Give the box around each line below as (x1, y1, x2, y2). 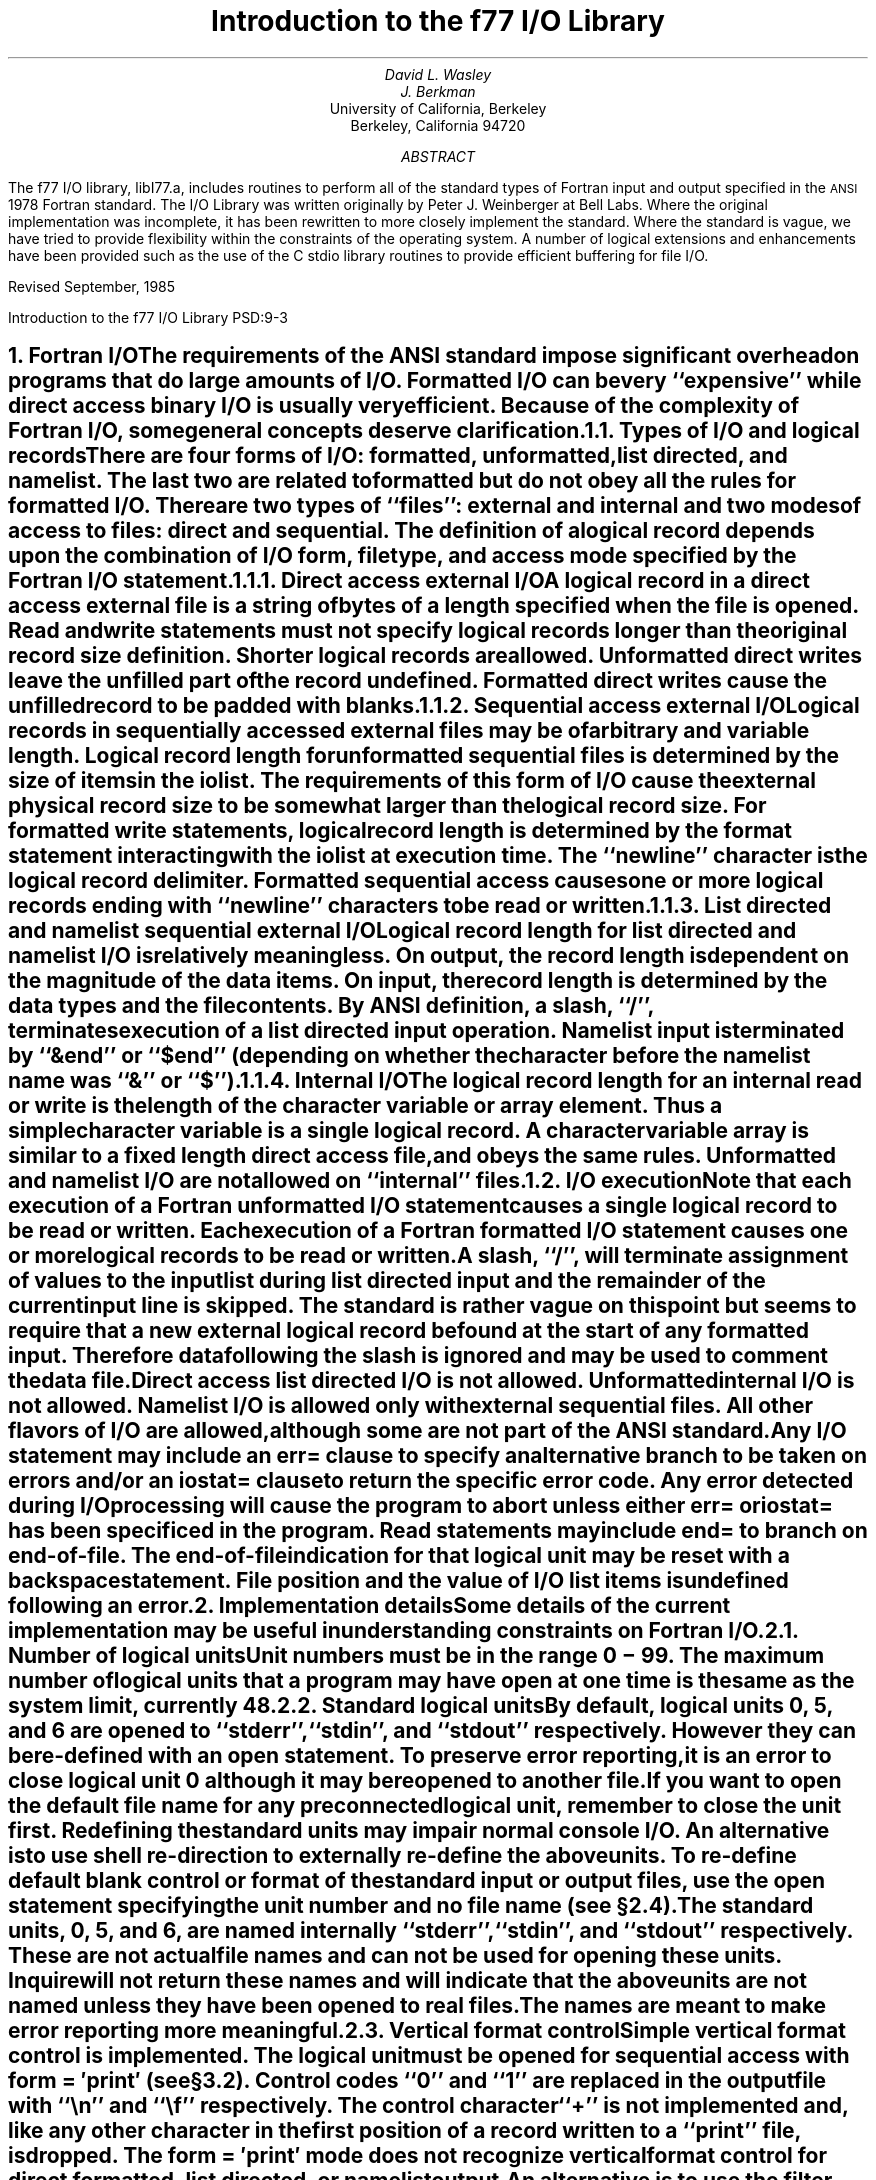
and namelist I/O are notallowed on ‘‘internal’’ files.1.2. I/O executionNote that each (8, 1168, 852, 1194)
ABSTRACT (400, 147, 476, 165)
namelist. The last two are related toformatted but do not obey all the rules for (8, 468, 797, 494)
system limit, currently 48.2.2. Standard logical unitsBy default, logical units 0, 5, (8, 1693, 833, 1719)
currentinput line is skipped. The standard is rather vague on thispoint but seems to (8, 1293, 857, 1319)
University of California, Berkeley (329, 99, 547, 117)
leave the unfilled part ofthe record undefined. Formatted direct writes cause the (8, 668, 828, 694)
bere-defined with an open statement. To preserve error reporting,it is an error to (8, 1743, 832, 1769)
